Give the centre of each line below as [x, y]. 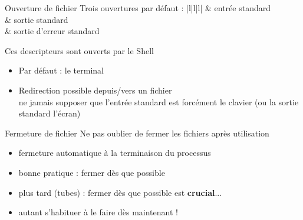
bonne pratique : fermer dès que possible [92, 172]
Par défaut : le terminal [61, 70]
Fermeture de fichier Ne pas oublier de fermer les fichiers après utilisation [137, 133]
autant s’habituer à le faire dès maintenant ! [98, 212]
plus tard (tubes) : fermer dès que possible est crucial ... [120, 192]
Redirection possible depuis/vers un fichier [95, 90]
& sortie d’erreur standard [52, 31]
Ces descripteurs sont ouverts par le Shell [79, 50]
